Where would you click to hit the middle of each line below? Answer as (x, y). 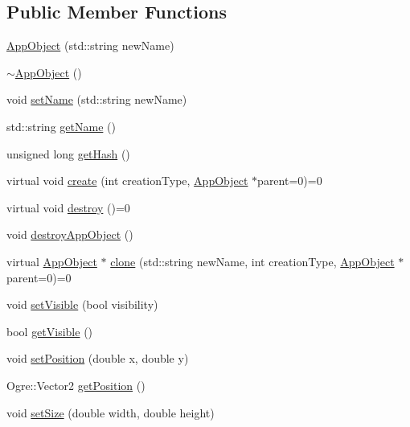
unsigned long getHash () (68, 153)
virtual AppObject (52, 261)
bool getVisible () (50, 331)
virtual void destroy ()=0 (68, 207)
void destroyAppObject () (70, 234)
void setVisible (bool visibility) (82, 304)
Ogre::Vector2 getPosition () (76, 385)
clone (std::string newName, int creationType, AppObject (252, 261)
